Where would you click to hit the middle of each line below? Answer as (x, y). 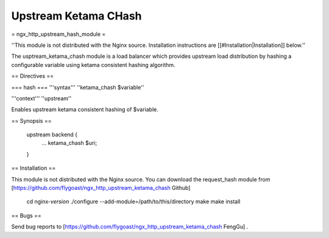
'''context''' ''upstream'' (41, 98)
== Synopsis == (31, 121)
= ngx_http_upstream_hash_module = (58, 34)
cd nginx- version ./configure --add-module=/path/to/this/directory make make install (133, 201)
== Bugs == (27, 215)
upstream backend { (52, 135)
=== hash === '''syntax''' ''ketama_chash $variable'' (78, 87)
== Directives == (33, 76)
